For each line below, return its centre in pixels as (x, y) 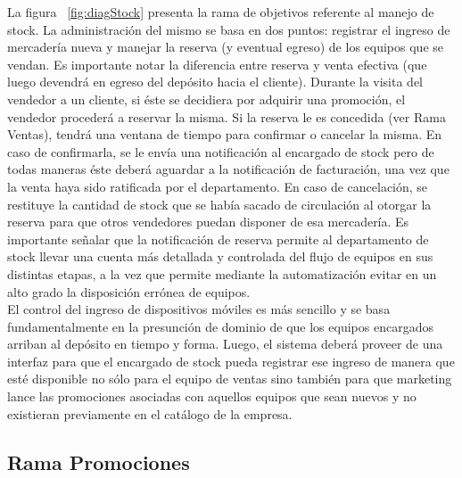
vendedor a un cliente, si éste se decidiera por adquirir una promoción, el (206, 99)
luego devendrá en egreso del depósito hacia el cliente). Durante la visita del (215, 82)
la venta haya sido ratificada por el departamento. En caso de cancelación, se (218, 186)
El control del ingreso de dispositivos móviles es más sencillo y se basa (199, 309)
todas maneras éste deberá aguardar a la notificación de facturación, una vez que (228, 169)
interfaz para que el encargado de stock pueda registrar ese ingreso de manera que (231, 361)
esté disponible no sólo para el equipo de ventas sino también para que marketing (230, 379)
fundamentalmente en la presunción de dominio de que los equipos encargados (220, 326)
